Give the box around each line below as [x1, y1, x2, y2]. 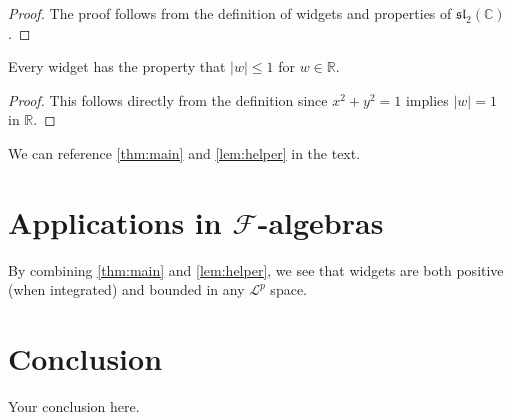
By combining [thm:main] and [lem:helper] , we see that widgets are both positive [8, 259, 504, 280]
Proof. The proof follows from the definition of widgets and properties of [8, 3, 452, 23]
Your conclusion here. [8, 396, 140, 416]
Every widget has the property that [8, 56, 226, 77]
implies [405, 89, 449, 110]
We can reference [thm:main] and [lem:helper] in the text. [8, 142, 361, 163]
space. [270, 279, 307, 300]
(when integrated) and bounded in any [8, 279, 245, 300]
